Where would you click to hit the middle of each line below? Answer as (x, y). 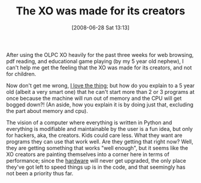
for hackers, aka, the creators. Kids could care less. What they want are (94, 135)
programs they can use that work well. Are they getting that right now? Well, (100, 141)
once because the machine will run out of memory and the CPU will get (94, 98)
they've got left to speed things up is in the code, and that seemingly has (96, 167)
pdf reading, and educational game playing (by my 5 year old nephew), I (95, 61)
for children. (21, 74)
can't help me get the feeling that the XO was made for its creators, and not (99, 68)
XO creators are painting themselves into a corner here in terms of (88, 154)
